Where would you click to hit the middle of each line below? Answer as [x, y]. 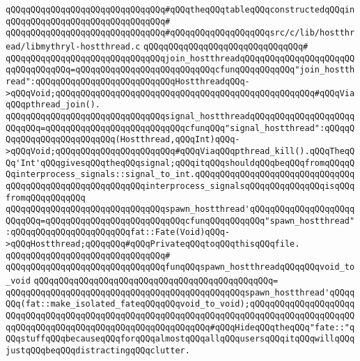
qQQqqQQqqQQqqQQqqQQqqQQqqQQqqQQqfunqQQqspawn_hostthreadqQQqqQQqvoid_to [180, 267]
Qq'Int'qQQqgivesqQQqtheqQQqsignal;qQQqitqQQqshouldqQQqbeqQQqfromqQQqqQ [180, 163]
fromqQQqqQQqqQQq [46, 198]
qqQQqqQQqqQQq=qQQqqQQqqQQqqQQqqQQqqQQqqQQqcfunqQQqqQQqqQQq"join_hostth [180, 70]
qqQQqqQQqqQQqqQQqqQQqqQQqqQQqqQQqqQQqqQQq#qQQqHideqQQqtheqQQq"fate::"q [180, 327]
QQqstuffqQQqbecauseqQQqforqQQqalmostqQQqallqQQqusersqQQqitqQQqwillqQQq [180, 339]
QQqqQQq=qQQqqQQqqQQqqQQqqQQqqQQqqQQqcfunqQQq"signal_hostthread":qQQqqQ [180, 128]
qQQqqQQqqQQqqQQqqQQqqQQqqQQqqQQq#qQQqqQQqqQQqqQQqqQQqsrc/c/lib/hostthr [180, 33]
